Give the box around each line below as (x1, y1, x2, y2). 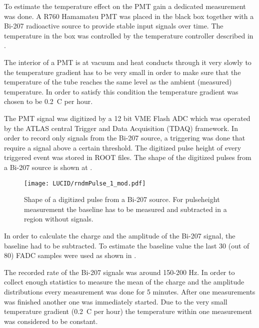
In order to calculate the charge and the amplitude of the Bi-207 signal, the (4, 230, 235, 240)
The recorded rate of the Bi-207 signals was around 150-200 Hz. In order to (4, 266, 235, 277)
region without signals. (24, 213, 93, 224)
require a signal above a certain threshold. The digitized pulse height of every (4, 142, 241, 152)
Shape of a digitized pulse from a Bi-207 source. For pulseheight (24, 194, 220, 204)
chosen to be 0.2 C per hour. (4, 96, 93, 106)
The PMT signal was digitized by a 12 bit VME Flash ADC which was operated (4, 112, 250, 123)
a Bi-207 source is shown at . (4, 161, 92, 172)
